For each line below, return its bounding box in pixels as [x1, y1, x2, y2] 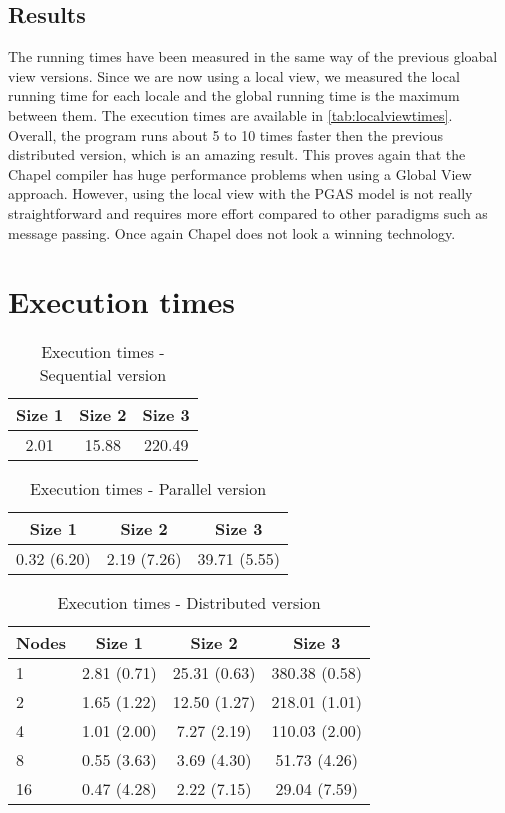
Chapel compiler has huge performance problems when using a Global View [8, 163, 472, 184]
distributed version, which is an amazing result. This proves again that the [8, 144, 466, 165]
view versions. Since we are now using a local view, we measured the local [8, 65, 460, 86]
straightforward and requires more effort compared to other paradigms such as [8, 202, 488, 223]
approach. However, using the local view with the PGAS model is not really [8, 183, 473, 204]
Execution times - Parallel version [29, 477, 267, 501]
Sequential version [39, 363, 167, 387]
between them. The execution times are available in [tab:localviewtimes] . [8, 104, 453, 125]
